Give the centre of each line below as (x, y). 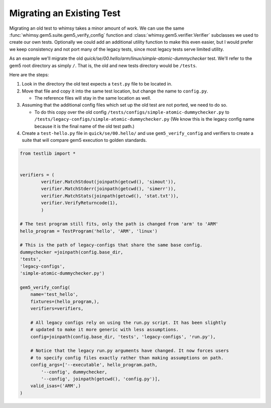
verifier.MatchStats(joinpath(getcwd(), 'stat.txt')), (110, 196)
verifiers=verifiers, (57, 308)
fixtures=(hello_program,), (65, 301)
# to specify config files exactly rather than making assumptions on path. (127, 358)
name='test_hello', (54, 295)
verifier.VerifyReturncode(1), (79, 203)
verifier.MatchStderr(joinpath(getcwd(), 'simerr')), (108, 189)
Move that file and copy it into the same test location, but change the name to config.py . (115, 91)
